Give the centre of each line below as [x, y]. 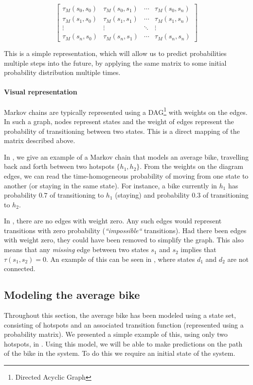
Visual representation [41, 91]
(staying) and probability [152, 195]
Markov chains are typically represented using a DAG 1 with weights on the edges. [126, 111]
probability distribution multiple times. [62, 72]
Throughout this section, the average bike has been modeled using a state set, [120, 315]
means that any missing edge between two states [76, 249]
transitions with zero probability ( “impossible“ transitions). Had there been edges [125, 230]
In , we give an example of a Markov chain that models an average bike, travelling [126, 156]
